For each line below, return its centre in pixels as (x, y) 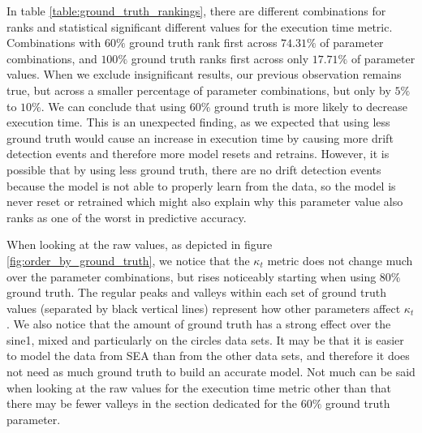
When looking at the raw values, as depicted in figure (140, 244)
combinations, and (52, 58)
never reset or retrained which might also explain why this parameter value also (205, 201)
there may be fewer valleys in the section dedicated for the (152, 403)
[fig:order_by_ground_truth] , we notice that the (128, 260)
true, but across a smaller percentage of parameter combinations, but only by (199, 90)
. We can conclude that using (113, 106)
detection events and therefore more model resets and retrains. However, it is (198, 154)
